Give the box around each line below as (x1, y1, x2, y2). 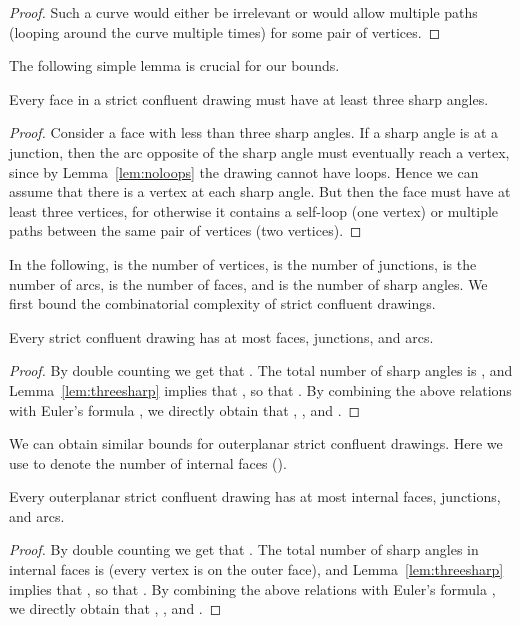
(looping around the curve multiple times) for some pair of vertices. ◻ (9, 21, 441, 42)
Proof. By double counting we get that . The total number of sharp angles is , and (9, 360, 513, 381)
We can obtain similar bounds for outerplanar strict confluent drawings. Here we (9, 433, 503, 454)
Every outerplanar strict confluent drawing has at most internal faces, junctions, (9, 486, 501, 507)
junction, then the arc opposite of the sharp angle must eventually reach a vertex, (9, 141, 510, 162)
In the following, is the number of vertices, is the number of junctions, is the (9, 253, 477, 274)
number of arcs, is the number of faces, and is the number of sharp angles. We (9, 273, 488, 294)
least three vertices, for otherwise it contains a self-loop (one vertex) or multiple (9, 200, 499, 221)
